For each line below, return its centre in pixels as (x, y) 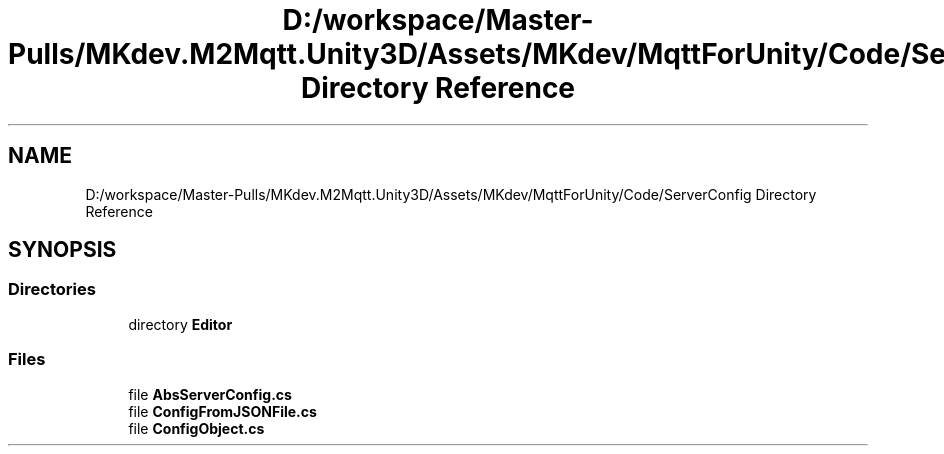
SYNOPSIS (62, 250)
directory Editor (180, 324)
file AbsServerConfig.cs (210, 394)
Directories (52, 289)
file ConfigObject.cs (196, 428)
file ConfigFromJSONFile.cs (222, 411)
